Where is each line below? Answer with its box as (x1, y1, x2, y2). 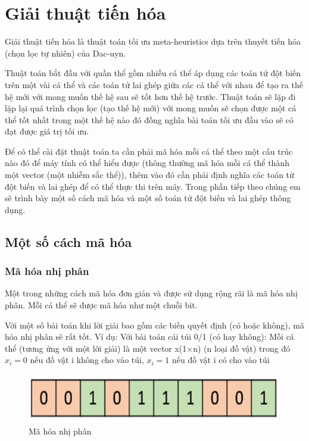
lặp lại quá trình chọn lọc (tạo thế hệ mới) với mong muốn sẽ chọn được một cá (5, 102, 296, 114)
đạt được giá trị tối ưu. (5, 125, 89, 137)
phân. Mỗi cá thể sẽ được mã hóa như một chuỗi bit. (5, 299, 198, 311)
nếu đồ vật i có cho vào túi (172, 354, 270, 366)
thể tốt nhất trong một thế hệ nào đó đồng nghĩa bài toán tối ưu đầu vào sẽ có (5, 113, 294, 126)
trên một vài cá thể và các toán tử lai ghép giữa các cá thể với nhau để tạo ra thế (5, 78, 303, 90)
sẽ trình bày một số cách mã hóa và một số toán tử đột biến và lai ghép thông (5, 192, 291, 204)
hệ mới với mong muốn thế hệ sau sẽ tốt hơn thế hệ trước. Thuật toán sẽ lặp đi (5, 90, 296, 102)
